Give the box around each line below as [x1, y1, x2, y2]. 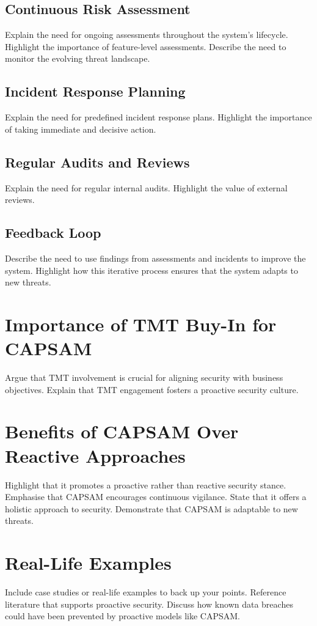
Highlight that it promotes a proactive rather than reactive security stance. [5, 478, 286, 491]
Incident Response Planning [5, 82, 186, 101]
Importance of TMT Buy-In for [5, 311, 277, 336]
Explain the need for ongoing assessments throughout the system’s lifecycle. [5, 28, 288, 41]
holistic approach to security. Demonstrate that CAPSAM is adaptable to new [5, 502, 298, 515]
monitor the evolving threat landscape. [5, 52, 150, 65]
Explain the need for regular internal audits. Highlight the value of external [5, 181, 288, 194]
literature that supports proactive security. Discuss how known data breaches [5, 597, 293, 610]
